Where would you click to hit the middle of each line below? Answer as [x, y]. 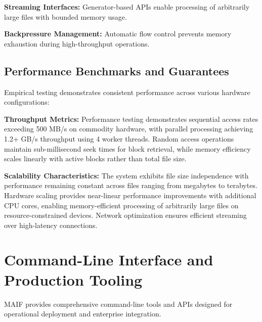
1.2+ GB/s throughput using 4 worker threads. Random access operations [119, 138]
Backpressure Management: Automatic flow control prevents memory [118, 34]
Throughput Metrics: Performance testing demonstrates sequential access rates [131, 119]
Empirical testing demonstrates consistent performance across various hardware [127, 92]
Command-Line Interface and [109, 260]
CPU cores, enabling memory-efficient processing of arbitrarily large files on [121, 205]
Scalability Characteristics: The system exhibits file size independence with [126, 175]
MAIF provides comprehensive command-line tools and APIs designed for [118, 304]
